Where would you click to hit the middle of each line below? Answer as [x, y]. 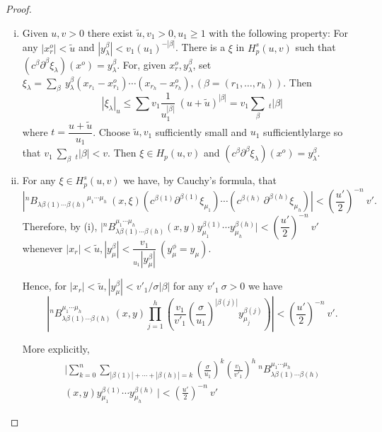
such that [316, 47]
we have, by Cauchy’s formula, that [200, 180]
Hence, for [45, 286]
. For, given [141, 64]
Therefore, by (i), [60, 226]
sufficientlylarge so [303, 131]
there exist [110, 32]
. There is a [201, 47]
